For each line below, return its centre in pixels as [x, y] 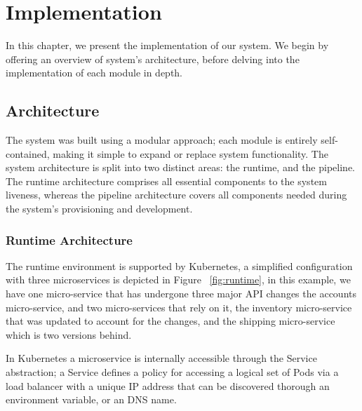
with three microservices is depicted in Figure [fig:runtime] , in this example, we [178, 279]
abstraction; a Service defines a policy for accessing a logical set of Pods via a [172, 372]
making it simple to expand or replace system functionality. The [190, 153]
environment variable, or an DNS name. [91, 399]
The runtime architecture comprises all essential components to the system [166, 181]
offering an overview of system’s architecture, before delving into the [153, 59]
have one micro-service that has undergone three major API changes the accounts [181, 294]
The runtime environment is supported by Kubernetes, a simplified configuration [179, 265]
